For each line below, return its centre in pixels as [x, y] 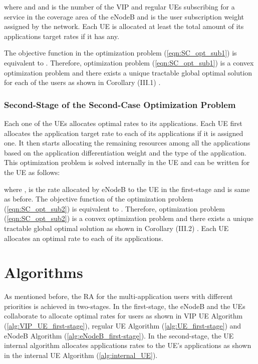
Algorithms [44, 272]
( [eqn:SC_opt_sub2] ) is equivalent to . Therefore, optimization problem [114, 208]
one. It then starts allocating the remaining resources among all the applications [127, 143]
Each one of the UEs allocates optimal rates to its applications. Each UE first [123, 123]
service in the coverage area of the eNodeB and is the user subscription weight [124, 16]
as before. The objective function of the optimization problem [99, 199]
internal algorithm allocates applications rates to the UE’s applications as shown [128, 345]
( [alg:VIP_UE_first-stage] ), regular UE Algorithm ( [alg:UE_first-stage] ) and [123, 325]
